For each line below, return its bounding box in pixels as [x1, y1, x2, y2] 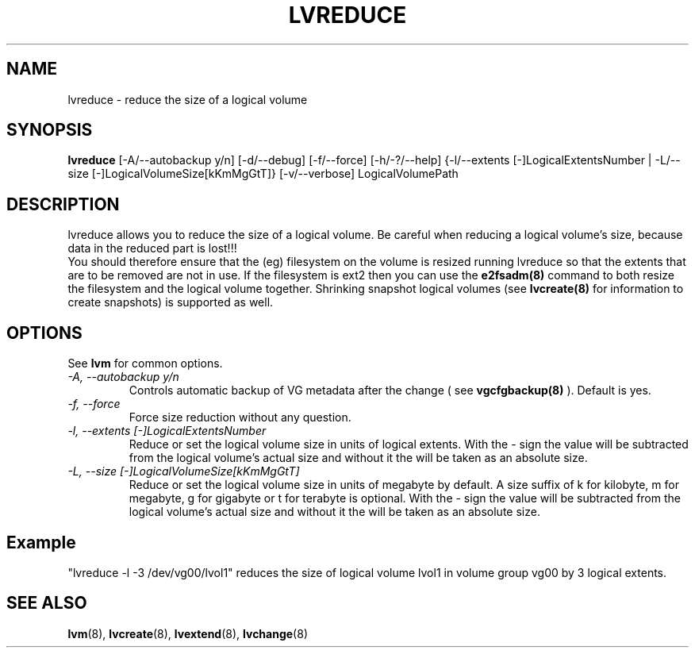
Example [6, 532, 76, 552]
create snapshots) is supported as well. [67, 295, 274, 310]
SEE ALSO [6, 593, 87, 614]
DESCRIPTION [6, 194, 120, 214]
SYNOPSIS [6, 120, 93, 140]
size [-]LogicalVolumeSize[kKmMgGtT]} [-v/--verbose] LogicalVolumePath [67, 167, 459, 181]
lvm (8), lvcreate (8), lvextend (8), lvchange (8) [67, 626, 308, 641]
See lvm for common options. [67, 356, 223, 371]
